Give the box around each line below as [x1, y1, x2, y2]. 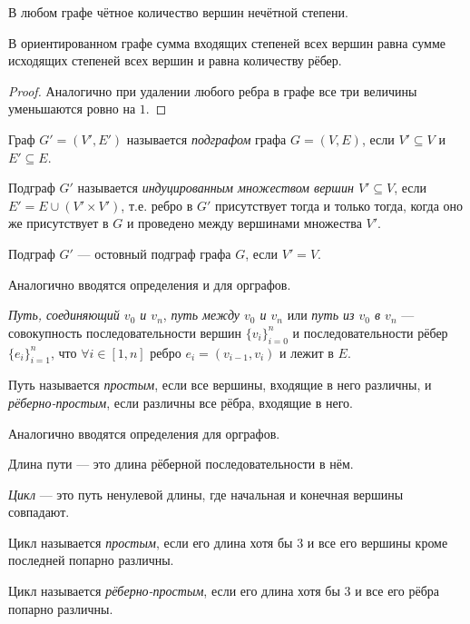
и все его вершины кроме [307, 532, 448, 551]
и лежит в [279, 342, 334, 362]
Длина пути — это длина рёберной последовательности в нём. [8, 454, 354, 473]
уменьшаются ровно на [8, 99, 136, 118]
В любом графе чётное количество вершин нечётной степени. [8, 3, 348, 21]
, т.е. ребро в [121, 195, 193, 214]
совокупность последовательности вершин [8, 322, 242, 342]
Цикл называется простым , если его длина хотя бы [8, 532, 293, 551]
